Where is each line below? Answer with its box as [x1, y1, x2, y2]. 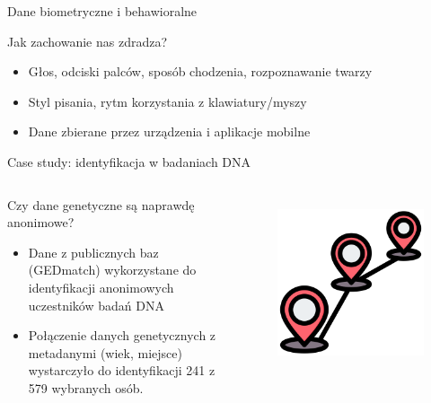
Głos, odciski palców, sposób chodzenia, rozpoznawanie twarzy [28, 62, 373, 81]
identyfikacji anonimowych [28, 277, 174, 296]
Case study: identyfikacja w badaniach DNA [7, 152, 251, 171]
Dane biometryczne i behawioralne [7, 2, 198, 20]
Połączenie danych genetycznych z [28, 326, 216, 345]
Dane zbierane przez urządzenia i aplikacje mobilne [28, 122, 311, 141]
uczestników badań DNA [28, 295, 164, 314]
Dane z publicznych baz [28, 242, 159, 261]
